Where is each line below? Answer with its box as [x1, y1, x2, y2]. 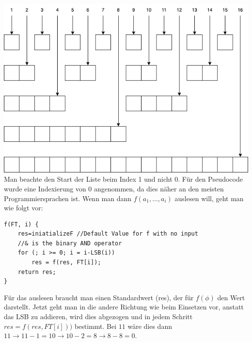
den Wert [217, 292, 245, 302]
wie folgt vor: [4, 203, 43, 213]
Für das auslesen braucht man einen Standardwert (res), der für [4, 292, 194, 302]
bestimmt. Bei [74, 321, 117, 331]
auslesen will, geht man [174, 193, 244, 203]
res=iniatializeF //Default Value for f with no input [17, 230, 198, 238]
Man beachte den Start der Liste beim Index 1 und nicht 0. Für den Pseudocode [4, 174, 243, 184]
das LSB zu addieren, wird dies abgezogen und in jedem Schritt [4, 311, 193, 322]
